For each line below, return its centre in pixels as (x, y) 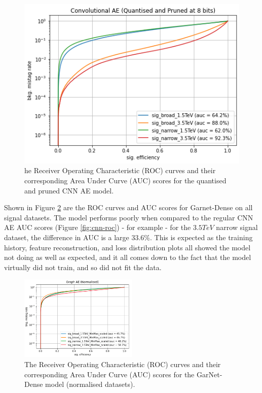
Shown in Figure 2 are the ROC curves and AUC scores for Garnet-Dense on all (128, 207)
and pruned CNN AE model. (69, 190)
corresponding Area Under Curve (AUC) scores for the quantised (125, 180)
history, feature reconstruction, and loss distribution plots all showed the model (127, 247)
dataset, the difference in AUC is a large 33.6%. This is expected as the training (128, 237)
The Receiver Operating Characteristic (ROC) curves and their (123, 364)
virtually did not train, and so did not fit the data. (83, 267)
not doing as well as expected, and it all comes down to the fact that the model (128, 257)
